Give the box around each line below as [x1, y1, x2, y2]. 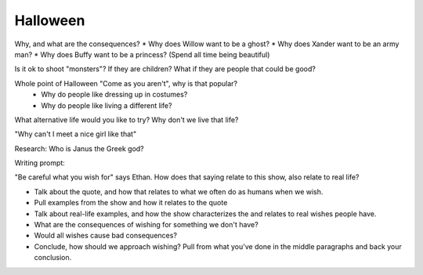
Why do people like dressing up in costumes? [41, 90, 188, 100]
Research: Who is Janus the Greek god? [14, 143, 144, 153]
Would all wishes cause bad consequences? [34, 231, 178, 241]
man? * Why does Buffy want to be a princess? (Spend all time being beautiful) [14, 49, 270, 59]
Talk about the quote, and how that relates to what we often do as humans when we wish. [34, 186, 324, 196]
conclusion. [34, 253, 72, 262]
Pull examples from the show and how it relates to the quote [34, 198, 228, 208]
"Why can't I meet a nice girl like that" [14, 129, 137, 139]
